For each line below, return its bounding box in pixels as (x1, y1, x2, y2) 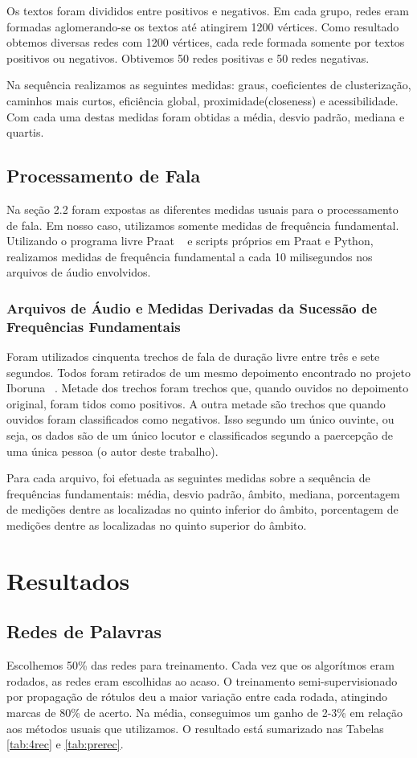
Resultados (6, 563, 130, 596)
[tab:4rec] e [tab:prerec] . (6, 735, 124, 752)
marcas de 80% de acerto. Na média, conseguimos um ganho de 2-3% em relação (6, 703, 403, 720)
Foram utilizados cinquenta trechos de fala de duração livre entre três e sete (6, 348, 380, 365)
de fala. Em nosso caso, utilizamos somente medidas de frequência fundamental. (6, 216, 399, 233)
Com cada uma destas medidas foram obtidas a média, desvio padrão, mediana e (6, 108, 405, 125)
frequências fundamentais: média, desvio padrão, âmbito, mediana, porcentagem (6, 485, 400, 502)
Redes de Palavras (6, 619, 162, 644)
